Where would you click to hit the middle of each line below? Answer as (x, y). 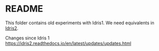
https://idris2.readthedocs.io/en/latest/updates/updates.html (68, 43)
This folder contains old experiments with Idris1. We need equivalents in (80, 23)
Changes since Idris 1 (28, 38)
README (24, 9)
